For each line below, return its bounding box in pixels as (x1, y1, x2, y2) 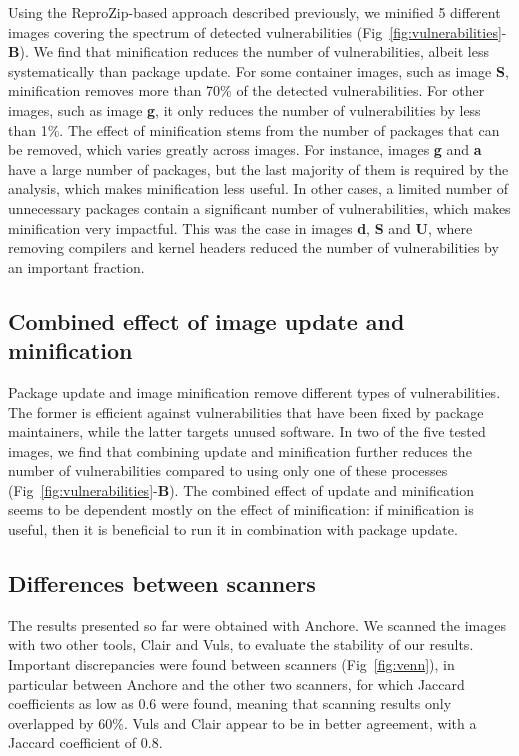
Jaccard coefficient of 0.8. (8, 732, 163, 753)
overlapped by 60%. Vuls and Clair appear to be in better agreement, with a (8, 712, 477, 733)
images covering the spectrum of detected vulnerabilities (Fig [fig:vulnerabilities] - (8, 21, 507, 42)
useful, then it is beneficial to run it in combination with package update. (8, 519, 458, 540)
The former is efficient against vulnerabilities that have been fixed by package (8, 401, 484, 422)
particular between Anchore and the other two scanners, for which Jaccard (8, 673, 465, 694)
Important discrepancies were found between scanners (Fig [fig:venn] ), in (8, 654, 455, 675)
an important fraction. (8, 256, 145, 277)
